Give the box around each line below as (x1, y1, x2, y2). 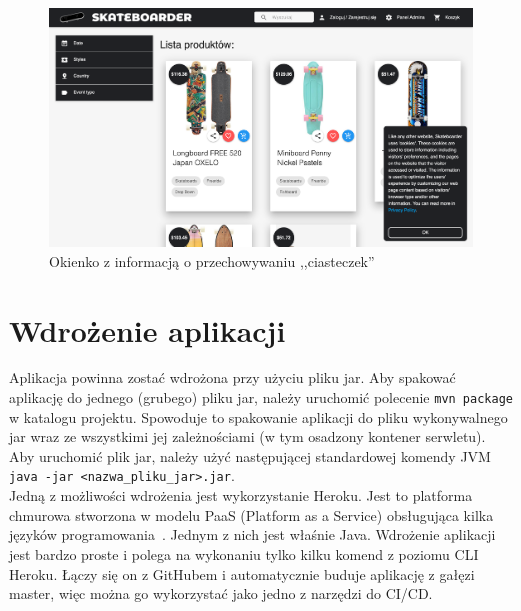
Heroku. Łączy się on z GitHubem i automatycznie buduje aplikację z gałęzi (9, 563, 475, 584)
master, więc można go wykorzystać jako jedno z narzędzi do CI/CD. (9, 583, 433, 604)
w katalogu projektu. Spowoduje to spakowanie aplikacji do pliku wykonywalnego (9, 406, 508, 427)
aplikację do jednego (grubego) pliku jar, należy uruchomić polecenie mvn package (9, 387, 513, 408)
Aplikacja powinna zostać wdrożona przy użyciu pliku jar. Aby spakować (9, 367, 456, 388)
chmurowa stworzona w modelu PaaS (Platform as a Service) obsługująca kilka (9, 504, 494, 525)
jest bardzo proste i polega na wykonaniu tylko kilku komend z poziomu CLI (9, 543, 479, 564)
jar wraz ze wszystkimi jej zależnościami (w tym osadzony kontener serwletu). (9, 426, 486, 447)
